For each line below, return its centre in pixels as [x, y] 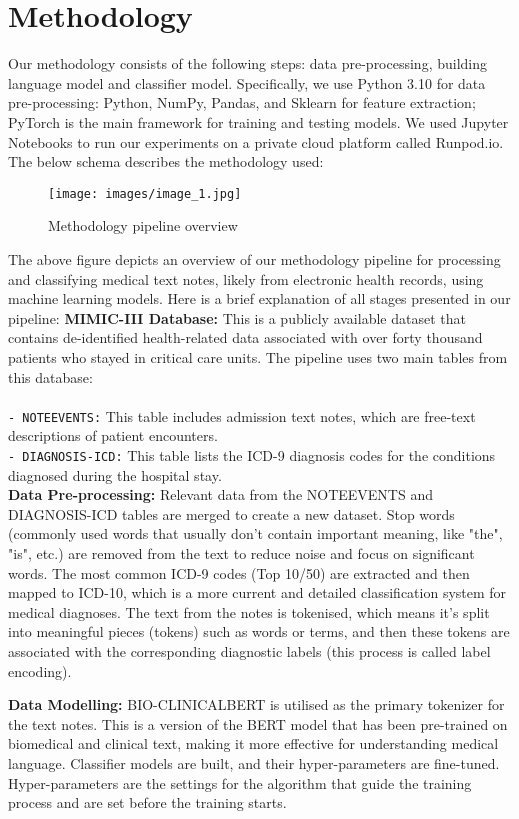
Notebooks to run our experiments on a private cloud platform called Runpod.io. [256, 141]
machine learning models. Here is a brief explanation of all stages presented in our [259, 298]
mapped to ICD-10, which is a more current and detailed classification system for [257, 592]
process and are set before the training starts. [147, 802]
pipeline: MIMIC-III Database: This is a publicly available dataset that [237, 317]
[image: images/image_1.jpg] [145, 193]
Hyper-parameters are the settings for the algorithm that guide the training [240, 782]
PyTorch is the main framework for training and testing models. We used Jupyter [258, 121]
